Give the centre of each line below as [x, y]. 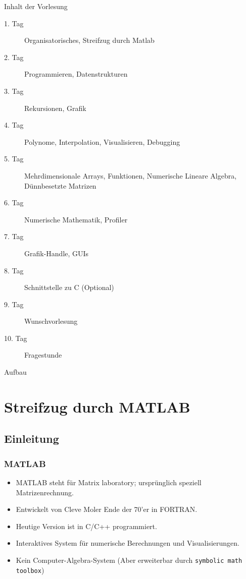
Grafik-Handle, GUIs [57, 253]
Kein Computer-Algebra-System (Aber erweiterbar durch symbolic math [129, 560]
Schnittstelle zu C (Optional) [69, 287]
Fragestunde [43, 355]
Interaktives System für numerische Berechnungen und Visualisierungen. [128, 543]
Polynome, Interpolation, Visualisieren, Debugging [102, 141]
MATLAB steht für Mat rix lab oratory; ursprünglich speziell [109, 482]
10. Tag [16, 338]
